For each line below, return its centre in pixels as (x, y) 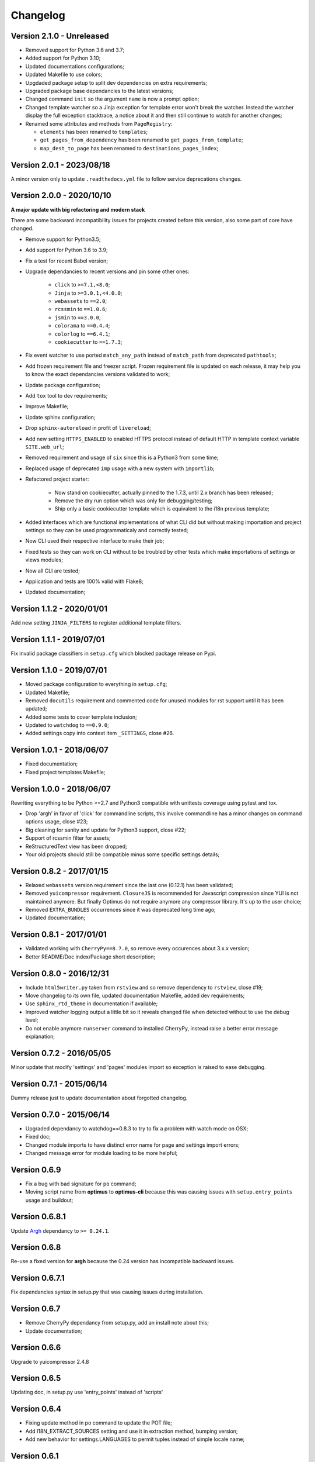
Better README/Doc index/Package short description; (90, 957)
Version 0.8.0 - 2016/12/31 (60, 973)
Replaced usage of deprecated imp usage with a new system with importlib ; (120, 468)
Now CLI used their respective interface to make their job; (95, 541)
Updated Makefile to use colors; (64, 75)
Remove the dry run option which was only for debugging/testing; (134, 501)
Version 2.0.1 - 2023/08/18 (60, 165)
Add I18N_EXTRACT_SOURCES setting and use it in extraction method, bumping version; (132, 1431)
